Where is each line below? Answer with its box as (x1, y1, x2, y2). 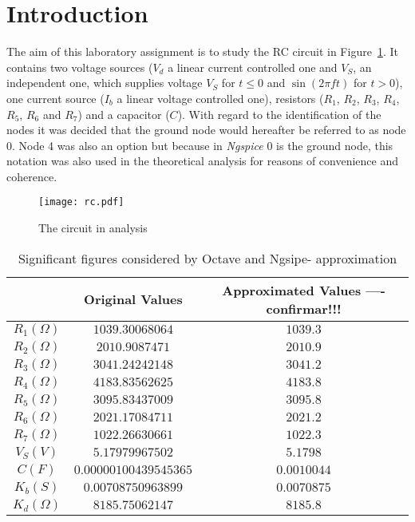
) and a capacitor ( (77, 105, 170, 122)
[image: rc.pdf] (38, 196, 125, 208)
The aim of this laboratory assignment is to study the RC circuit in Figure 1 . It (6, 43, 398, 60)
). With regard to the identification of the (177, 105, 381, 122)
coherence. (6, 168, 57, 184)
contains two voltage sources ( (6, 58, 153, 75)
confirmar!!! (266, 299, 342, 318)
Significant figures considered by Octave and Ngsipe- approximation (18, 248, 397, 267)
